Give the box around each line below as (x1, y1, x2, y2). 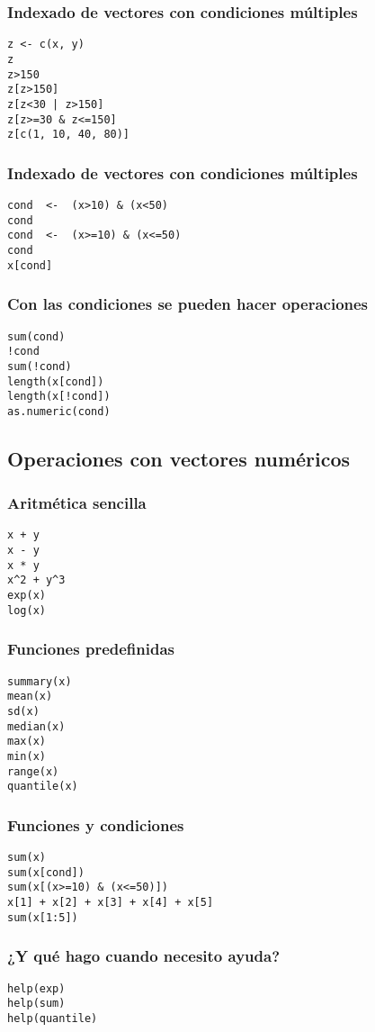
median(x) (7, 720, 66, 733)
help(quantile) (7, 1011, 98, 1025)
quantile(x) (7, 780, 78, 793)
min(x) (7, 749, 46, 763)
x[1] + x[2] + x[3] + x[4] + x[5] (7, 896, 214, 910)
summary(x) (7, 674, 72, 688)
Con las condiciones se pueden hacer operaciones (7, 293, 369, 315)
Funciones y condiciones (7, 813, 184, 836)
